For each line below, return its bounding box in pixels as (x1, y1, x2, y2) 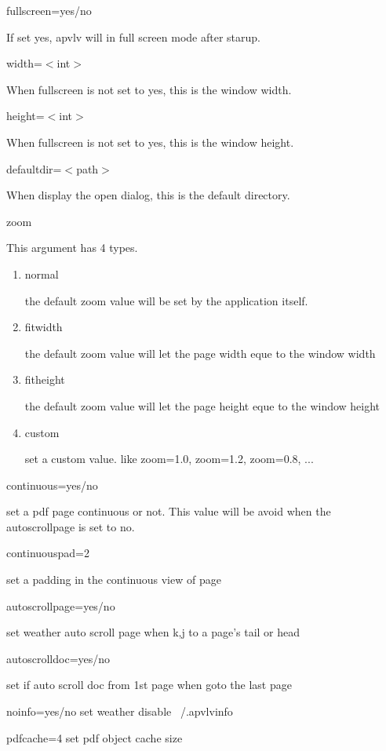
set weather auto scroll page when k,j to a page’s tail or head (6, 624, 300, 640)
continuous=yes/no (6, 476, 98, 493)
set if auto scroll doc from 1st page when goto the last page (6, 676, 292, 693)
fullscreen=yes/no (6, 2, 92, 18)
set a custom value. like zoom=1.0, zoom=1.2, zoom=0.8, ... (24, 450, 314, 467)
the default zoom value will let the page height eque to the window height (24, 397, 381, 414)
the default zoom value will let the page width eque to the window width (24, 345, 376, 361)
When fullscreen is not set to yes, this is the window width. (6, 81, 292, 97)
